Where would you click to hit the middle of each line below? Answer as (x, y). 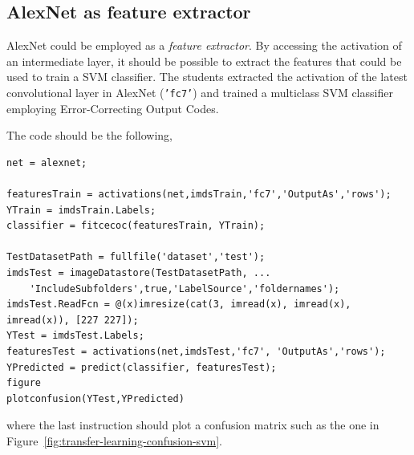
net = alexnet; (47, 162)
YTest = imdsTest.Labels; (75, 336)
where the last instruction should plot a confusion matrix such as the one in (193, 425)
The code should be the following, (89, 135)
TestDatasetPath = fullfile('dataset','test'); (136, 257)
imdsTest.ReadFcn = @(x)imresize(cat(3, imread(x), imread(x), (179, 305)
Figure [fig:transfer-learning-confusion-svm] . (114, 440)
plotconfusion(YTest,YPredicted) (95, 398)
